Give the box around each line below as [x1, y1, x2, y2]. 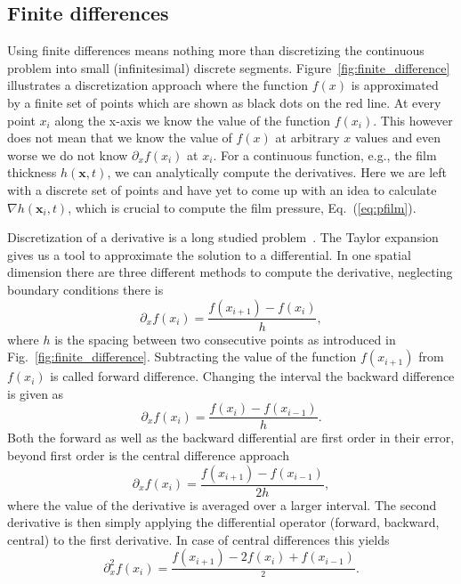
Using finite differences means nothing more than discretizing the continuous [7, 41, 425, 60]
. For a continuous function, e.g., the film [213, 145, 437, 164]
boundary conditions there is [7, 280, 164, 298]
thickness [7, 163, 57, 182]
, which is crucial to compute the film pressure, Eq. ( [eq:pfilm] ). [68, 198, 417, 216]
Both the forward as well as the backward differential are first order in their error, [7, 428, 455, 447]
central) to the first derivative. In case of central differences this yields [7, 530, 390, 548]
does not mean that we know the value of [7, 128, 232, 147]
